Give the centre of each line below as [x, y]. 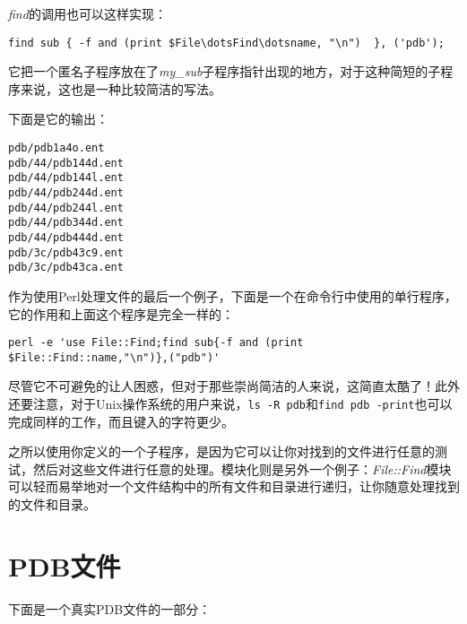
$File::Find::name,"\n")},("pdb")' [114, 357]
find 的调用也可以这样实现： [87, 13]
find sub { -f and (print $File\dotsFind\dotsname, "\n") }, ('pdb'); [226, 43]
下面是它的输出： [58, 119]
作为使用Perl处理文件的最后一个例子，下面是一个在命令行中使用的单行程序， [233, 295]
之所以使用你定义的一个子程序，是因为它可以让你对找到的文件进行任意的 [221, 451]
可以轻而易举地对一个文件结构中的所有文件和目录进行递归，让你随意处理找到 [234, 486]
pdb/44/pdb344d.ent [66, 223]
